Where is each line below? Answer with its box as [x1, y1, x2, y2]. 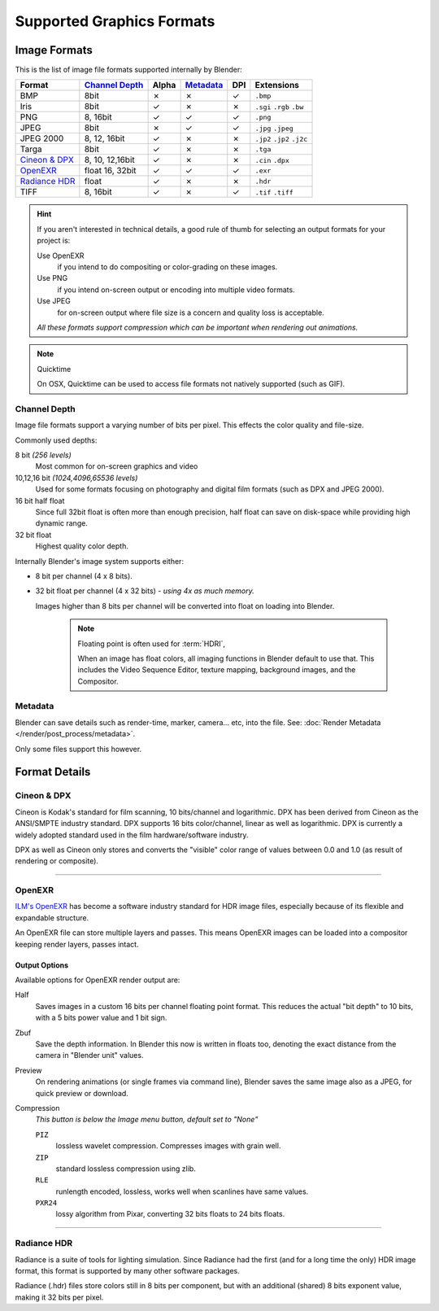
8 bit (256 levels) [15, 450, 72, 460]
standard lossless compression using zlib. [55, 1164, 197, 1173]
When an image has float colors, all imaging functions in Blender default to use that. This [77, 653, 375, 663]
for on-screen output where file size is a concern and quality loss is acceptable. [57, 308, 324, 317]
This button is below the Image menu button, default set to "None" [35, 1115, 259, 1125]
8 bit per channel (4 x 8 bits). [35, 570, 133, 581]
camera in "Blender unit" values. [35, 1051, 144, 1060]
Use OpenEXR [37, 251, 85, 260]
